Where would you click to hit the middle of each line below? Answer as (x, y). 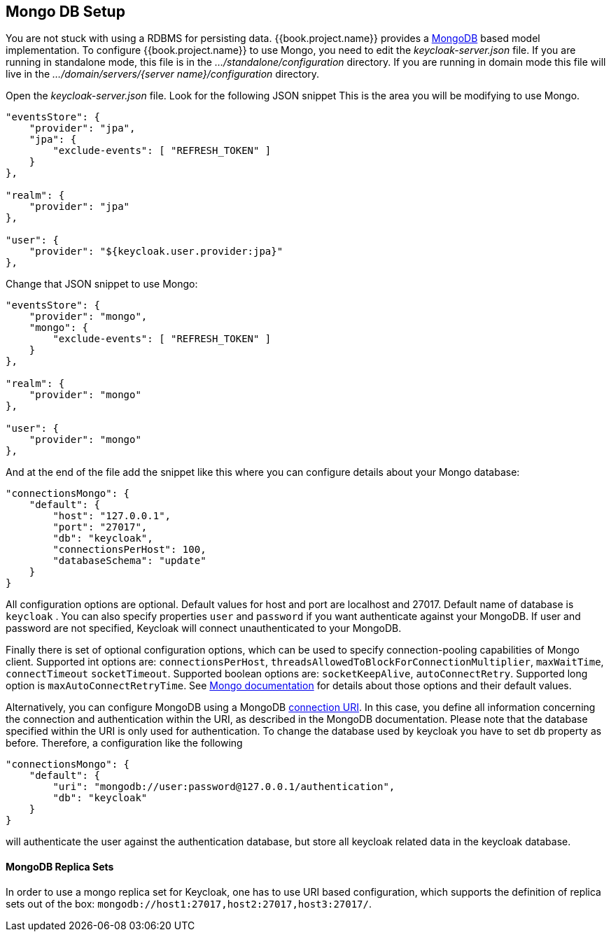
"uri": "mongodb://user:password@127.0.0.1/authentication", (224, 787)
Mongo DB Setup (65, 12)
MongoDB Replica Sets (60, 867)
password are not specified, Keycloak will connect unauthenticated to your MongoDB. (204, 628)
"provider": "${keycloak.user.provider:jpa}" (156, 252)
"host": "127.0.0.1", (112, 516)
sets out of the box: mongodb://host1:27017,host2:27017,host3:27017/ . (189, 903)
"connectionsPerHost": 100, (129, 550)
